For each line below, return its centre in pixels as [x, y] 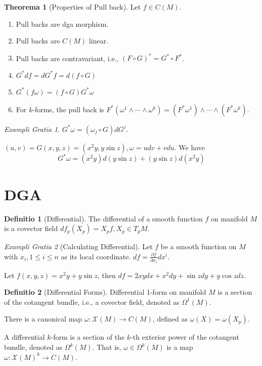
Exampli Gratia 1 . [32, 129]
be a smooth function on [199, 246]
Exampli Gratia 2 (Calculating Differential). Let [78, 246]
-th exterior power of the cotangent [185, 337]
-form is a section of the [88, 337]
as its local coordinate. [96, 256]
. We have [190, 147]
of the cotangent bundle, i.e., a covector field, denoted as [92, 302]
